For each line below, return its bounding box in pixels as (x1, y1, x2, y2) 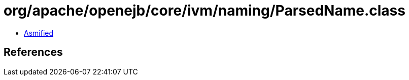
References (4, 46, 63, 59)
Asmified (24, 28, 54, 37)
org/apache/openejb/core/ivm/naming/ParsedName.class (4, 2, 405, 19)
